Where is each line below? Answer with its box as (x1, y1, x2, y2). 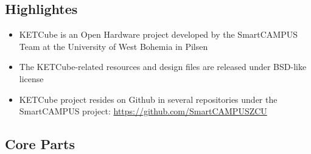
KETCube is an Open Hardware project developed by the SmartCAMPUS (19, 28, 298, 41)
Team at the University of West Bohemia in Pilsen (19, 40, 208, 52)
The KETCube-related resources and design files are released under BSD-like (19, 60, 307, 73)
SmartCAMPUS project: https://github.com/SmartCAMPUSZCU (19, 105, 267, 117)
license (19, 72, 44, 85)
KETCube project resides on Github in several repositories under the (19, 93, 278, 105)
